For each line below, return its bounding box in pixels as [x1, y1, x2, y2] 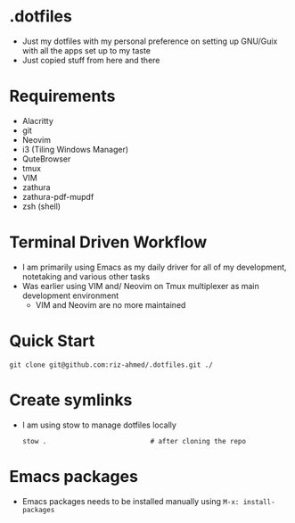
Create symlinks [9, 390, 133, 410]
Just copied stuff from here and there [21, 54, 160, 65]
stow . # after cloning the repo [21, 436, 247, 445]
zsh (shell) [21, 201, 61, 212]
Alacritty [21, 115, 53, 126]
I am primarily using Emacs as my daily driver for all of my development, [21, 261, 287, 272]
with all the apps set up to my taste [21, 45, 152, 55]
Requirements [9, 87, 116, 106]
